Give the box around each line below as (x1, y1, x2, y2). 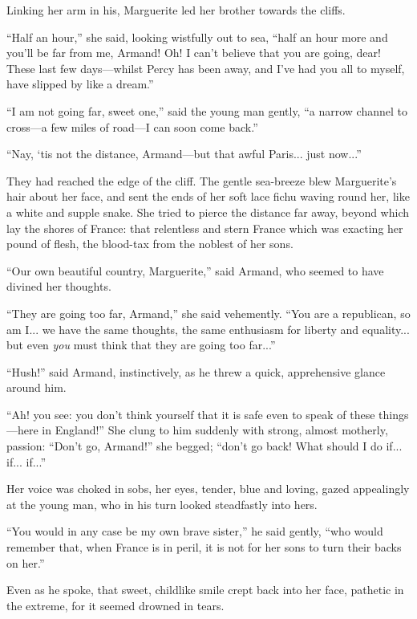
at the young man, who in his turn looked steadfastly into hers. (6, 495, 318, 512)
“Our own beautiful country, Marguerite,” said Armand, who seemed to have (6, 262, 384, 279)
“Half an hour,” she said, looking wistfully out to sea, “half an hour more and (6, 28, 388, 45)
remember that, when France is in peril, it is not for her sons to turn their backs (6, 539, 402, 556)
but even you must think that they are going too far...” (6, 336, 276, 353)
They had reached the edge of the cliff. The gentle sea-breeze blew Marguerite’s (6, 172, 397, 189)
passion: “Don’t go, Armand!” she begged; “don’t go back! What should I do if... (6, 438, 403, 454)
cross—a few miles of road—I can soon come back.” (6, 118, 258, 135)
